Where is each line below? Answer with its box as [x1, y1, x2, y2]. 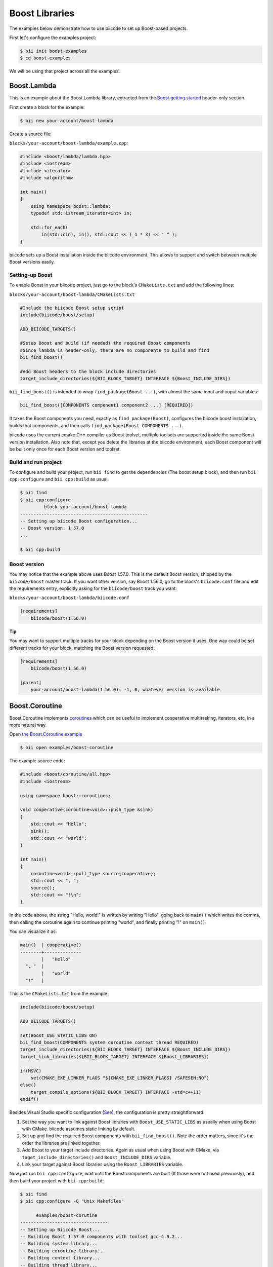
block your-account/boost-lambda [43, 504, 127, 510]
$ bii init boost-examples [20, 48, 87, 54]
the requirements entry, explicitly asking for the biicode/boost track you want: [9, 585, 177, 591]
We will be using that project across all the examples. [9, 68, 120, 74]
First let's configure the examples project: [9, 34, 96, 41]
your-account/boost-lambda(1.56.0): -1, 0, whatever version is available [30, 687, 220, 693]
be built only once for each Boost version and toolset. [9, 446, 121, 452]
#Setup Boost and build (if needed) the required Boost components [20, 340, 191, 346]
